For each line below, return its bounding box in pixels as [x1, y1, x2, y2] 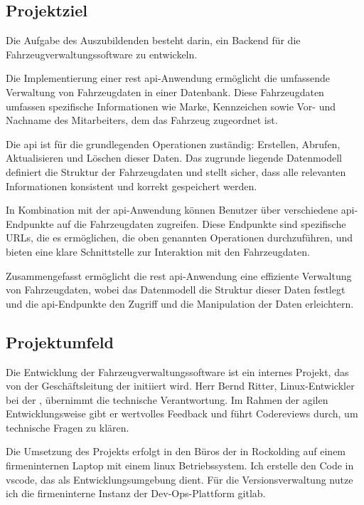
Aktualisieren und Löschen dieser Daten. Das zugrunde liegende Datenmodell [6, 150, 342, 165]
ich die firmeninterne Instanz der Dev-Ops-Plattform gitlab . [6, 486, 266, 501]
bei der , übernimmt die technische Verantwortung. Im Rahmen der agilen [6, 392, 328, 407]
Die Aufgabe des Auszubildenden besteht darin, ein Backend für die [6, 33, 301, 48]
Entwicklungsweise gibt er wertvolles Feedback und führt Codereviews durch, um [6, 406, 358, 421]
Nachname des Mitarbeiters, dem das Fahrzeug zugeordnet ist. [6, 113, 278, 127]
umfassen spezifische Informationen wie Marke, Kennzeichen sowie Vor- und [6, 98, 336, 113]
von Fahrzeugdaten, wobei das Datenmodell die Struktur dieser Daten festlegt [6, 282, 346, 297]
